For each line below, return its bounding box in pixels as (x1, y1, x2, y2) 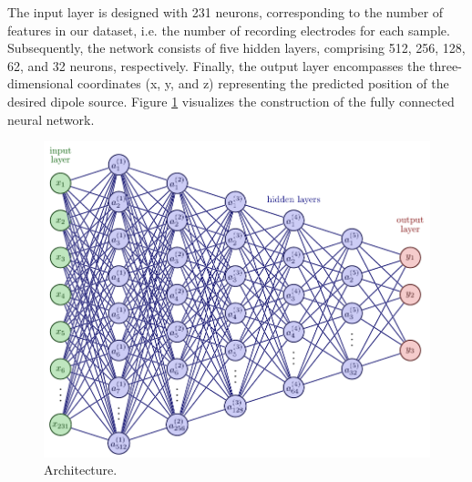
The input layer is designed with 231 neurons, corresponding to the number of (7, 3, 444, 21)
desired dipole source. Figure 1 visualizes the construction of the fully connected (7, 91, 455, 110)
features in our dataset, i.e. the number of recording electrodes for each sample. (7, 20, 450, 39)
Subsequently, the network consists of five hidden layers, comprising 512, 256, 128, (7, 38, 466, 57)
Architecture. (44, 460, 118, 479)
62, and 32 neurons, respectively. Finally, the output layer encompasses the (7, 56, 426, 75)
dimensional (7, 74, 74, 93)
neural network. (7, 109, 95, 128)
